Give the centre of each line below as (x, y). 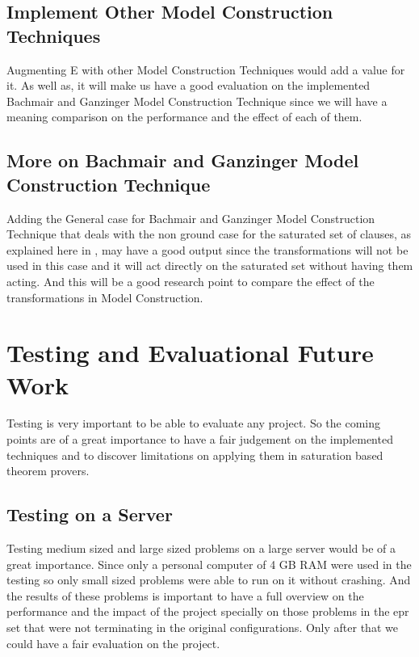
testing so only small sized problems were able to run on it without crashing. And (209, 580)
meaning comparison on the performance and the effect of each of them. (184, 117)
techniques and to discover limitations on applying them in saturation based (195, 455)
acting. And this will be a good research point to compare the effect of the (191, 281)
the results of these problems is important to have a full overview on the (185, 595)
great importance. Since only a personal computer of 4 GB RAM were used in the (209, 564)
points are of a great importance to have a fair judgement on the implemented (200, 439)
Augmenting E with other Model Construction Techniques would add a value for (206, 69)
